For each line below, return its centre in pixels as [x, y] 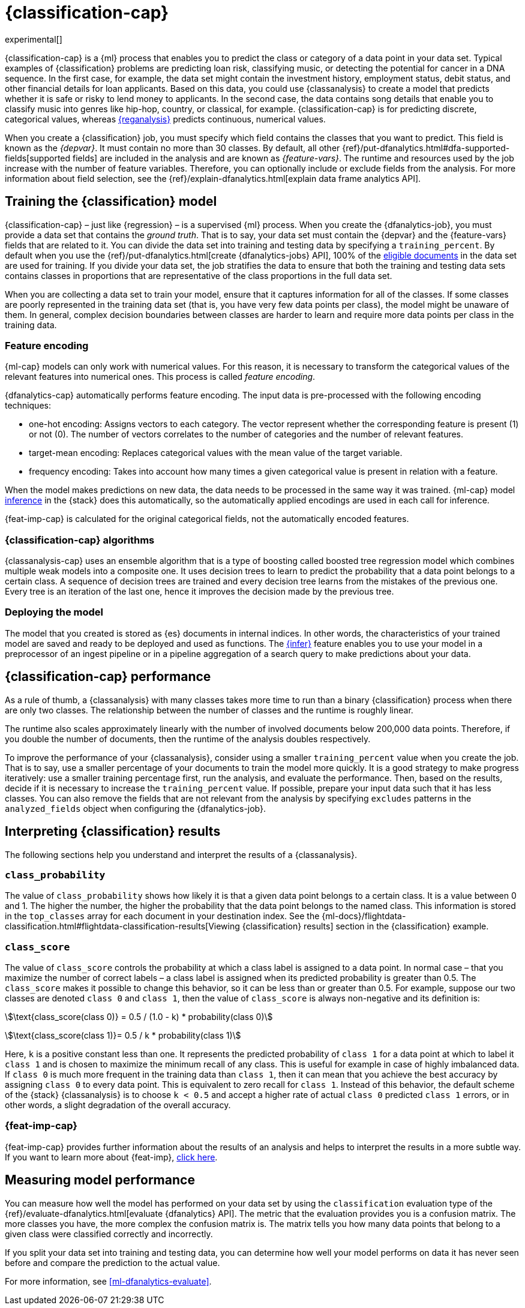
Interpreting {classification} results [113, 832]
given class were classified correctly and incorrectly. [109, 1234]
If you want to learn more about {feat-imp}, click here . [111, 1157]
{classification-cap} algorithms [80, 540]
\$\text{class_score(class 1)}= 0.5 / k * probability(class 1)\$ [123, 1036]
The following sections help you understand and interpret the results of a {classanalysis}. [181, 854]
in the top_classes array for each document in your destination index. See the [162, 916]
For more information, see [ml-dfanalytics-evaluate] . [108, 1281]
